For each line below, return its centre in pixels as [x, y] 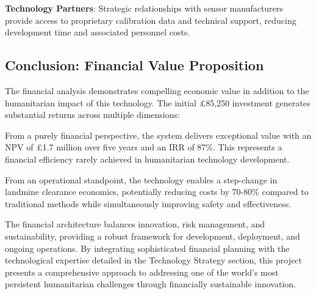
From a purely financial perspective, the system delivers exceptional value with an [158, 135]
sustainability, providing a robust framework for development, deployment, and [153, 236]
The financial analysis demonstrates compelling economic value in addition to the [157, 90]
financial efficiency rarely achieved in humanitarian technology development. [147, 159]
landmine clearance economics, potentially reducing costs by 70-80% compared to [157, 192]
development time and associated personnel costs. [98, 32]
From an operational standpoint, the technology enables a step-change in [141, 179]
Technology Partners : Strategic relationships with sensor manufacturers [144, 8]
